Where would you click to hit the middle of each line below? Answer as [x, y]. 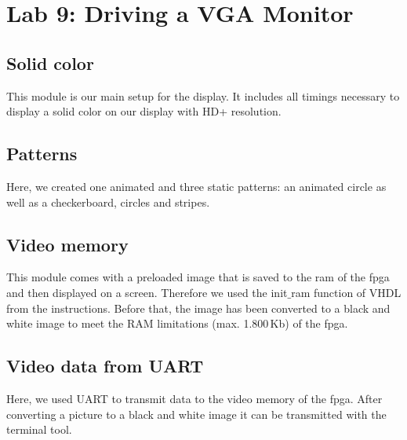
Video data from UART [105, 366]
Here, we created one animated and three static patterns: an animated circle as [196, 186]
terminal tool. [39, 429]
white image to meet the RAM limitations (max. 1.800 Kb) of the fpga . [177, 323]
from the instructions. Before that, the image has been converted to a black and [198, 308]
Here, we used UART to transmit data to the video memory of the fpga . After [194, 398]
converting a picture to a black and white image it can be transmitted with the [196, 414]
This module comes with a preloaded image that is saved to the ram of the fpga [198, 277]
